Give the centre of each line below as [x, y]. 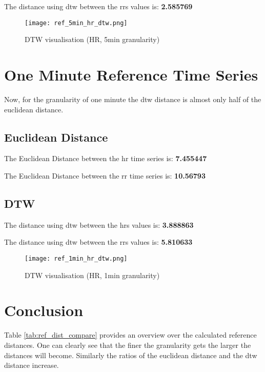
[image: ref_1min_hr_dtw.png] [76, 258]
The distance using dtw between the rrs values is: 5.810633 [98, 242]
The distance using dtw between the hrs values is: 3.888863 [99, 224]
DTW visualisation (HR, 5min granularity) [92, 39]
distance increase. [32, 365]
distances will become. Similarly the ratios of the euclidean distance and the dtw [131, 355]
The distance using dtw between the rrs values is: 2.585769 [98, 6]
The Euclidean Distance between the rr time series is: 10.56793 [105, 175]
